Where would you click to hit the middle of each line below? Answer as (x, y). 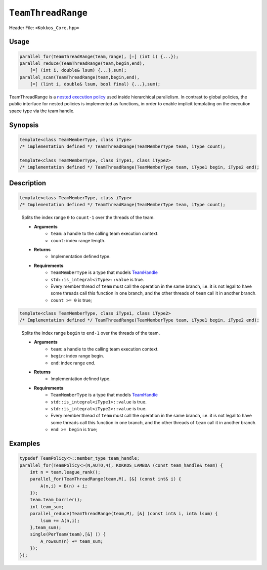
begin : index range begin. (77, 356)
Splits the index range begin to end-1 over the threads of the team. (91, 333)
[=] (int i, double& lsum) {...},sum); (78, 70)
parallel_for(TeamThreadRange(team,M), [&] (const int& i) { (106, 479)
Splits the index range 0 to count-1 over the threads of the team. (88, 218)
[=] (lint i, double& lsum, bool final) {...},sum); (95, 84)
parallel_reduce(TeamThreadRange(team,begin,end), (82, 63)
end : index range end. (73, 363)
